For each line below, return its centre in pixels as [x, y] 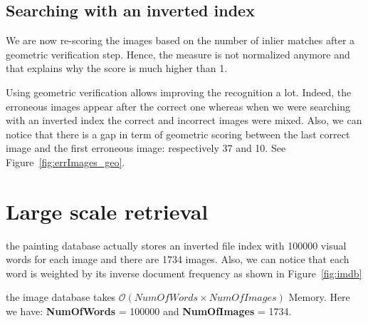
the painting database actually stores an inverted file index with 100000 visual [176, 245]
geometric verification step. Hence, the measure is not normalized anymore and [178, 54]
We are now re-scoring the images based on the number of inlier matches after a [180, 40]
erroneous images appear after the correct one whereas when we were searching [178, 106]
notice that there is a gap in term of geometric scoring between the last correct [178, 134]
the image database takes [61, 297]
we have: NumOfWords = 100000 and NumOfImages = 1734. [149, 311]
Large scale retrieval [107, 211]
